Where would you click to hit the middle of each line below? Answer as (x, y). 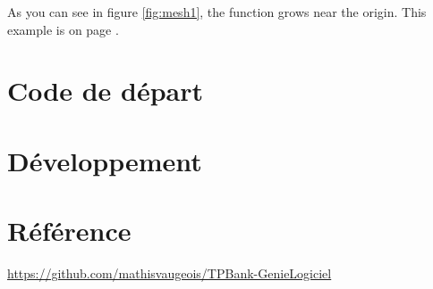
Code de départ (105, 91)
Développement (105, 160)
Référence (69, 231)
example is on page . (63, 29)
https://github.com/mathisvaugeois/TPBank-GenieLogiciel (170, 273)
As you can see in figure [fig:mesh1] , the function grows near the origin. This (217, 12)
